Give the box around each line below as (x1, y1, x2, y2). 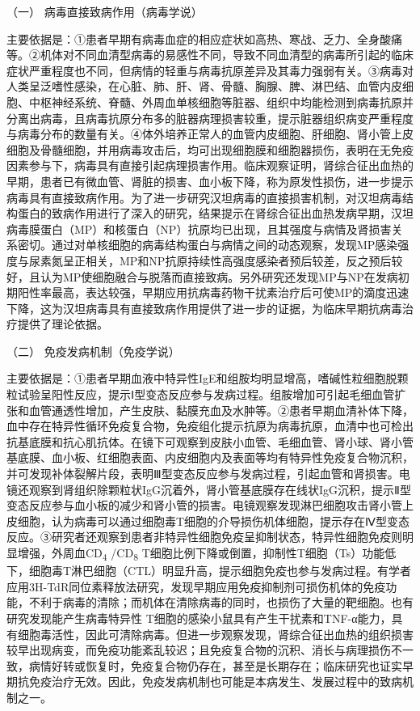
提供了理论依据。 (17, 315, 108, 332)
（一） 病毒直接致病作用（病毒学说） (6, 3, 203, 19)
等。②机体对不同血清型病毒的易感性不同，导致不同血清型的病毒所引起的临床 (6, 46, 414, 63)
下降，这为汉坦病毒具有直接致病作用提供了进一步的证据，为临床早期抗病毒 (6, 299, 402, 316)
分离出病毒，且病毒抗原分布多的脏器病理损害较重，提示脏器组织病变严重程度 (6, 109, 414, 126)
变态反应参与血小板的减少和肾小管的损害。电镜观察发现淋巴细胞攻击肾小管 (6, 497, 402, 514)
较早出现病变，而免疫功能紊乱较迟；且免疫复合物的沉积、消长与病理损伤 (6, 641, 391, 658)
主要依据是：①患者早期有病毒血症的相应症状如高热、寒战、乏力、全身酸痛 (6, 30, 402, 47)
